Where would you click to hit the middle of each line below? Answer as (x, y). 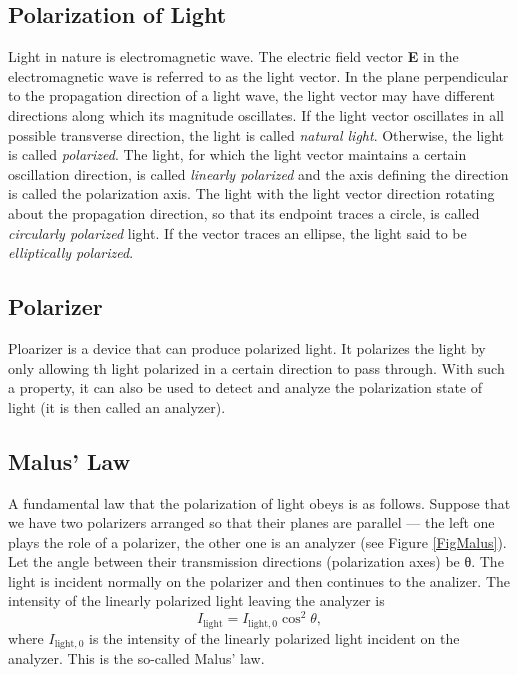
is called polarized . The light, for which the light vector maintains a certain (237, 154)
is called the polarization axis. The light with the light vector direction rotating (251, 193)
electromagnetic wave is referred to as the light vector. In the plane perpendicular (258, 75)
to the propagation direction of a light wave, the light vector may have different (252, 95)
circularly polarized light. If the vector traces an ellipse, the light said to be (237, 232)
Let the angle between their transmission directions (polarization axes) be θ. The (256, 561)
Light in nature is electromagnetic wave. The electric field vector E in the (233, 56)
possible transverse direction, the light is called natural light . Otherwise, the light (256, 134)
